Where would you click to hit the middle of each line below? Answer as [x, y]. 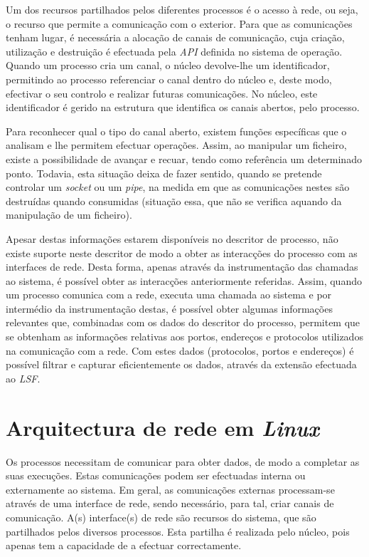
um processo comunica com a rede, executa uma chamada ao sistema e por [169, 295]
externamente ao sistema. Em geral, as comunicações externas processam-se [170, 489]
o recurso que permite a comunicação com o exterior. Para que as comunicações [179, 23]
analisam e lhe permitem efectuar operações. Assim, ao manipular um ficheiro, [176, 145]
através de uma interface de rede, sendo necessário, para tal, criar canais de [170, 503]
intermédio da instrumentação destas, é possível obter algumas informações [169, 308]
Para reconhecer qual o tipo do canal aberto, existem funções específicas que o [176, 131]
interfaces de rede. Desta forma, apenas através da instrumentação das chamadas [182, 267]
